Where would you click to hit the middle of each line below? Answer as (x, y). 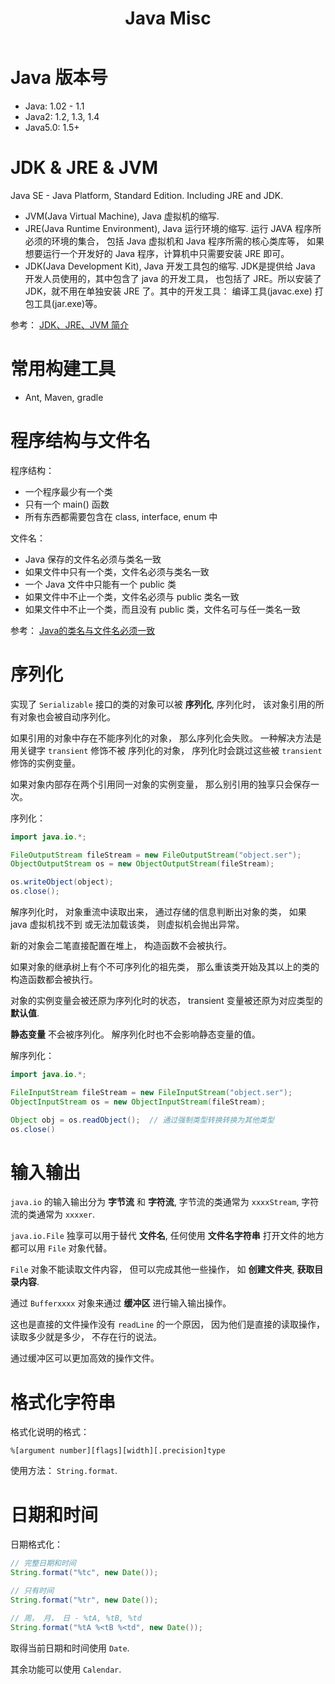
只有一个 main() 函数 (67, 504)
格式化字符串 (63, 1402)
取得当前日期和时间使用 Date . (70, 1648)
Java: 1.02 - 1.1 (54, 106)
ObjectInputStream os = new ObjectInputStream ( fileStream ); (138, 1102)
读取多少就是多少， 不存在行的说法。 (86, 1337)
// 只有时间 (32, 1591)
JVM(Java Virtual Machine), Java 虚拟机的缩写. (122, 216)
